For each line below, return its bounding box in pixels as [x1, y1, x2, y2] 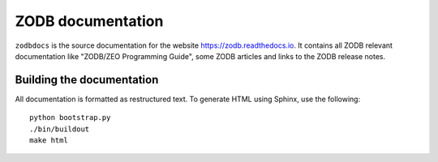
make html [29, 136, 68, 145]
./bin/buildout [29, 124, 90, 134]
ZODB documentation [15, 12, 164, 30]
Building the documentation [15, 73, 159, 87]
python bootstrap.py [29, 113, 111, 122]
